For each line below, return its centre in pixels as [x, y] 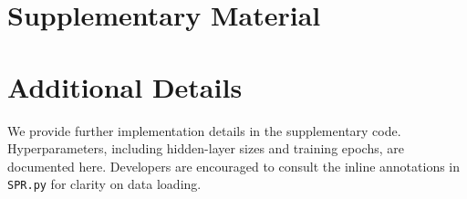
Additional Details [125, 86]
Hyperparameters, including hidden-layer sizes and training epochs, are [206, 148]
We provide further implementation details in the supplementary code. [204, 130]
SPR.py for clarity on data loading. [104, 184]
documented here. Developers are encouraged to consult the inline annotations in [234, 166]
